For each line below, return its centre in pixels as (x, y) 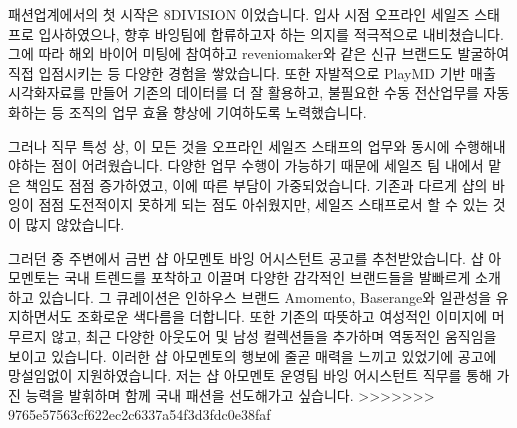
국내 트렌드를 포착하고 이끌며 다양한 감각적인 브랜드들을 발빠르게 (267, 277)
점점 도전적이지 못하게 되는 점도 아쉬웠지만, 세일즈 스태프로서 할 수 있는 (263, 204)
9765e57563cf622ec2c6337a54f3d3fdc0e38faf (139, 414)
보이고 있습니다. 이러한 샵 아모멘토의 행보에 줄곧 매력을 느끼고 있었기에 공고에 (252, 355)
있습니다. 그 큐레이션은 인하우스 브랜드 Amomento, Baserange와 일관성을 (265, 296)
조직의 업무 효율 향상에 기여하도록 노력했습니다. (217, 111)
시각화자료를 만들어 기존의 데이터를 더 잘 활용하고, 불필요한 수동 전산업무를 (243, 92)
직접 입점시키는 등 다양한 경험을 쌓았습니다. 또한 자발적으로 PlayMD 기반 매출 (252, 72)
